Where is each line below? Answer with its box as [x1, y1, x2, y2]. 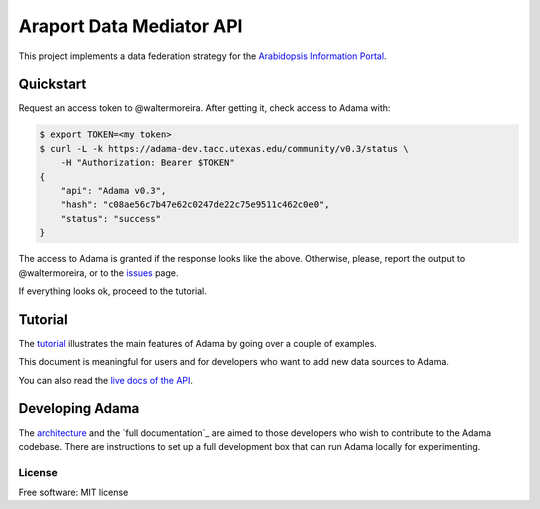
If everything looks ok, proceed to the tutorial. [18, 285, 207, 297]
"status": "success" [60, 213, 162, 224]
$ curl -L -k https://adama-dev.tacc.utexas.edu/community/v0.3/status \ [39, 143, 409, 154]
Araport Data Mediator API [18, 15, 243, 37]
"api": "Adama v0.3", [60, 185, 167, 196]
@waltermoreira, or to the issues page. [18, 266, 179, 279]
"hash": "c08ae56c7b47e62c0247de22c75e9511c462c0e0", [60, 199, 330, 210]
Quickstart [18, 76, 87, 93]
